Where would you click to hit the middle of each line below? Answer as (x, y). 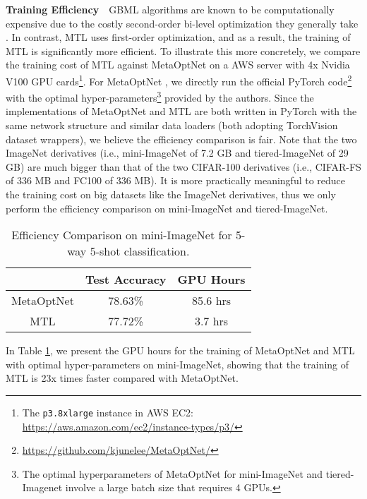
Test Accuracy (126, 279)
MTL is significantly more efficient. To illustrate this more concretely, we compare (183, 50)
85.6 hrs (211, 301)
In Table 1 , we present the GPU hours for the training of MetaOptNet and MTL (180, 350)
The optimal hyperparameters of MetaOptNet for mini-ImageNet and (173, 473)
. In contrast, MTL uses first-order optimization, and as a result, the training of (178, 37)
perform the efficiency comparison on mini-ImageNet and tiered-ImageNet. (167, 208)
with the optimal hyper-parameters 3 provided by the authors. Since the (160, 96)
